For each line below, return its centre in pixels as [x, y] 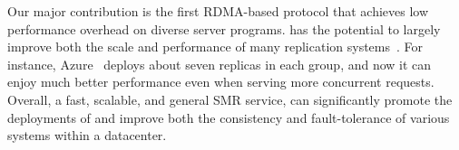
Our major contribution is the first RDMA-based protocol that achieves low [218, 11]
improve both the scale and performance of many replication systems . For [215, 47]
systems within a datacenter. [87, 135]
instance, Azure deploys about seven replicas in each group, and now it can [220, 64]
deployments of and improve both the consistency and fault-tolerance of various [229, 117]
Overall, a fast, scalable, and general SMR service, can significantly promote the [230, 99]
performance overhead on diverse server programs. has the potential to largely [224, 28]
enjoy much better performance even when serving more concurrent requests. [221, 82]
